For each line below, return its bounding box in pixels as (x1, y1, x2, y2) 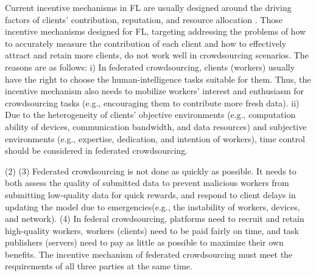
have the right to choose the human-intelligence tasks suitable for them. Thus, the (5, 72, 311, 85)
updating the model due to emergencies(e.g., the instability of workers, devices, (5, 200, 300, 213)
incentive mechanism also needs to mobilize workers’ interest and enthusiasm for (5, 85, 304, 97)
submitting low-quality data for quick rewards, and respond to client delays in (5, 188, 296, 201)
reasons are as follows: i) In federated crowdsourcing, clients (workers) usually (5, 60, 295, 73)
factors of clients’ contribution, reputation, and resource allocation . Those (5, 13, 283, 26)
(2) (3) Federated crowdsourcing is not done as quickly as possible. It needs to (5, 164, 297, 177)
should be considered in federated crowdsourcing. (5, 144, 188, 157)
